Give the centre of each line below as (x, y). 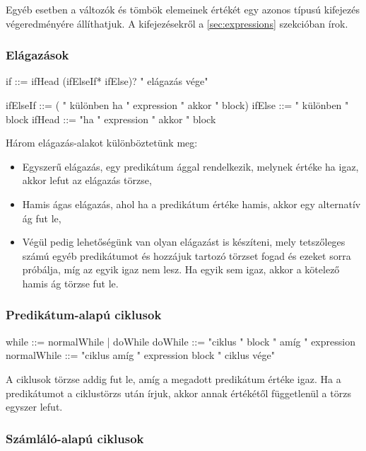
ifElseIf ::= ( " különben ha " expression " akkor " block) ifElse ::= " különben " (177, 105)
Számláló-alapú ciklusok (75, 438)
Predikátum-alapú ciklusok (84, 315)
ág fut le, (42, 218)
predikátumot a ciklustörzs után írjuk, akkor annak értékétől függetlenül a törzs (178, 393)
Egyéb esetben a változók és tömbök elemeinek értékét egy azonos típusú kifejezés (183, 9)
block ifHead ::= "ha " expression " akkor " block (111, 119)
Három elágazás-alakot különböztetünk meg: (102, 143)
